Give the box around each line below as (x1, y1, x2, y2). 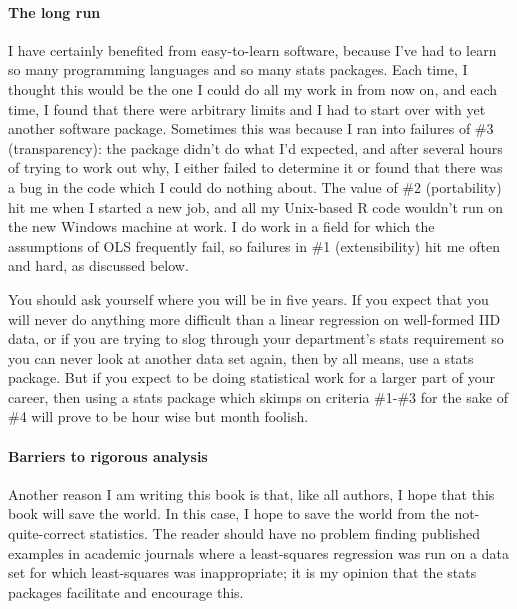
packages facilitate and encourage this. (8, 581, 244, 602)
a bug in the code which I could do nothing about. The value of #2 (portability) (8, 176, 502, 197)
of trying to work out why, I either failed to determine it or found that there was (8, 157, 503, 178)
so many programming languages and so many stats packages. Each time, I (8, 59, 468, 80)
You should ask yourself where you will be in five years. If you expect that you (8, 288, 489, 309)
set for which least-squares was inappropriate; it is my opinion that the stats (8, 562, 477, 583)
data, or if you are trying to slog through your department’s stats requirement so (8, 328, 504, 349)
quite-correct (8, 523, 86, 544)
